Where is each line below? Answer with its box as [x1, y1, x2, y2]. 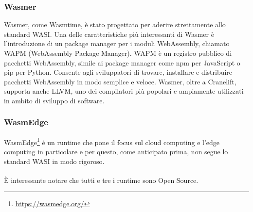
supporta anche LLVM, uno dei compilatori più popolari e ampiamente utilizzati [4, 86, 244, 96]
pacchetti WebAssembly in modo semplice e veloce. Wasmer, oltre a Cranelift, [4, 76, 236, 86]
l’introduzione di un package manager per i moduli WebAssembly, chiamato [4, 38, 230, 49]
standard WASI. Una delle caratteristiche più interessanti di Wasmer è [4, 29, 214, 39]
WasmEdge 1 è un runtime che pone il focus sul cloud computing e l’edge [4, 135, 220, 147]
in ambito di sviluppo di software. [4, 95, 105, 105]
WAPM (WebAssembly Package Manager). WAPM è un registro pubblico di [4, 48, 232, 58]
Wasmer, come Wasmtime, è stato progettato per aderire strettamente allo [4, 19, 226, 30]
